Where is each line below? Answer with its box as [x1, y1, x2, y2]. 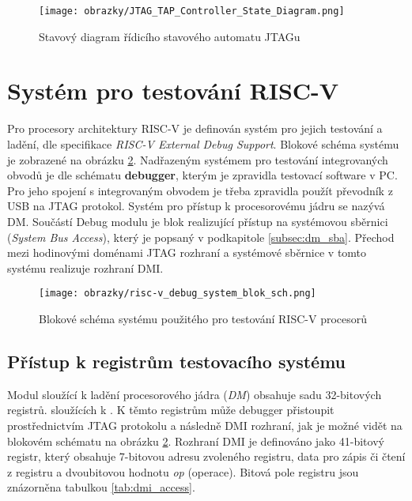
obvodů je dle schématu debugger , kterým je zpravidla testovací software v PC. [7, 167, 398, 183]
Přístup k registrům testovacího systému [7, 348, 346, 373]
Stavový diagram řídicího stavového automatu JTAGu [39, 28, 300, 44]
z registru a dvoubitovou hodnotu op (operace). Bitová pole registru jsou [7, 463, 359, 480]
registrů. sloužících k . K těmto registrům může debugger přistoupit [7, 401, 335, 418]
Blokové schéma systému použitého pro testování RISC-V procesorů [39, 310, 368, 326]
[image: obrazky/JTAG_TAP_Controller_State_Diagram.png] [39, 6, 345, 17]
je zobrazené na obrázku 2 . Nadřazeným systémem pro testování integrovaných [7, 151, 388, 168]
